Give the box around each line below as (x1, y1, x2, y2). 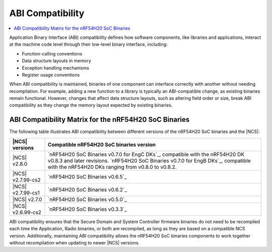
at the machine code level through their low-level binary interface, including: (9, 41, 168, 47)
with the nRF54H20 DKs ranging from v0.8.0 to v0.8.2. (48, 163, 177, 170)
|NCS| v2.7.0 (12, 196, 42, 203)
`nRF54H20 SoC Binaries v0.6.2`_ (48, 186, 127, 193)
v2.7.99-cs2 (12, 176, 41, 183)
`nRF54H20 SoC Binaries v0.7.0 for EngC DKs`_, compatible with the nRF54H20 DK (48, 151, 245, 158)
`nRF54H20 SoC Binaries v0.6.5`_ (48, 173, 127, 180)
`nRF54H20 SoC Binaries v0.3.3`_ (48, 206, 127, 213)
